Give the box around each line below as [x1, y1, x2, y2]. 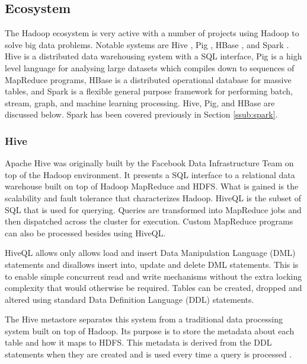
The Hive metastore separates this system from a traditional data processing [5, 313, 283, 325]
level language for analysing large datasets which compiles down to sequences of [5, 61, 295, 74]
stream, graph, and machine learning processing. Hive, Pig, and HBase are [5, 96, 275, 109]
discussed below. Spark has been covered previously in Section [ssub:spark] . [5, 108, 278, 121]
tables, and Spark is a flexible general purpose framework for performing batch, [5, 85, 293, 97]
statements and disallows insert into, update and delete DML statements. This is [5, 258, 299, 270]
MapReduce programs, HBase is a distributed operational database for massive [5, 73, 292, 86]
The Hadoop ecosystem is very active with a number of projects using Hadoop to [5, 27, 299, 39]
